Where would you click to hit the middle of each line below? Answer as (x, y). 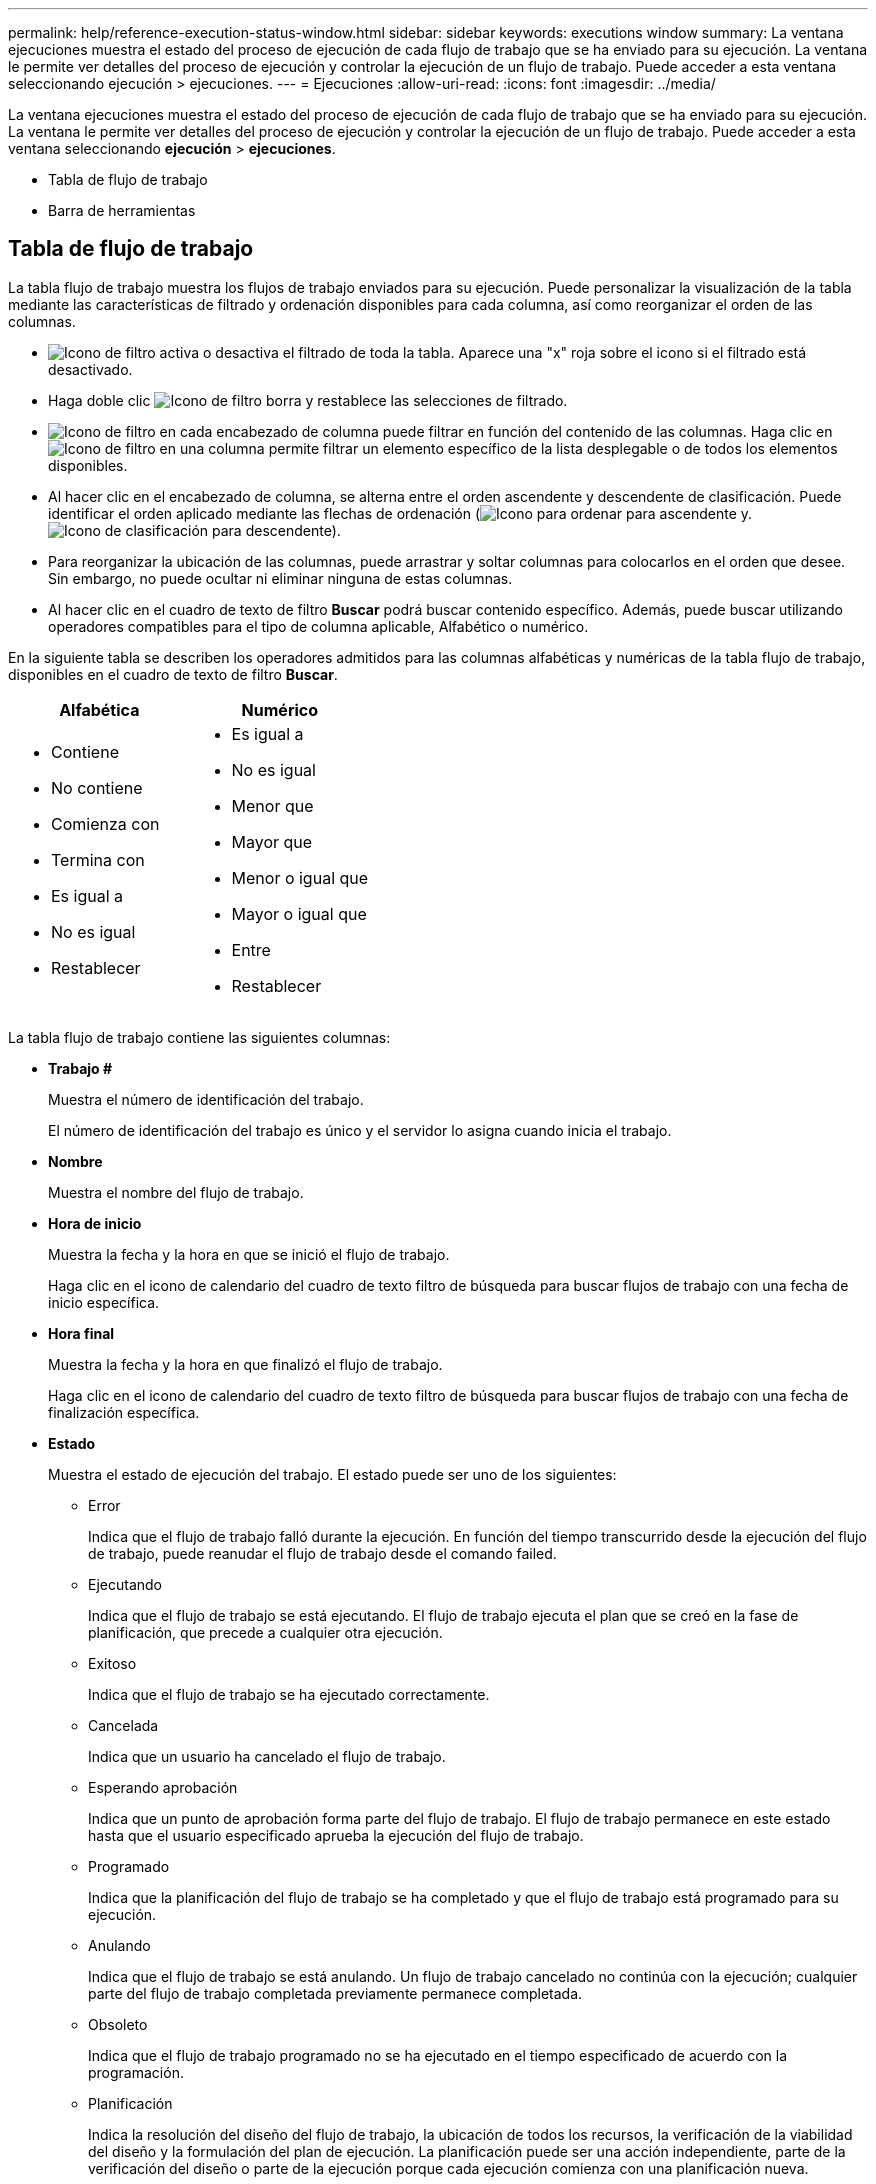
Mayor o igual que (299, 913)
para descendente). (276, 530)
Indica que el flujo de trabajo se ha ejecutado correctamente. (289, 1694)
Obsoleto (118, 2024)
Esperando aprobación (163, 1787)
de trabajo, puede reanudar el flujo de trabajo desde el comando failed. (322, 1553)
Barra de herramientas (122, 210)
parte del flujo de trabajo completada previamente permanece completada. (335, 1993)
